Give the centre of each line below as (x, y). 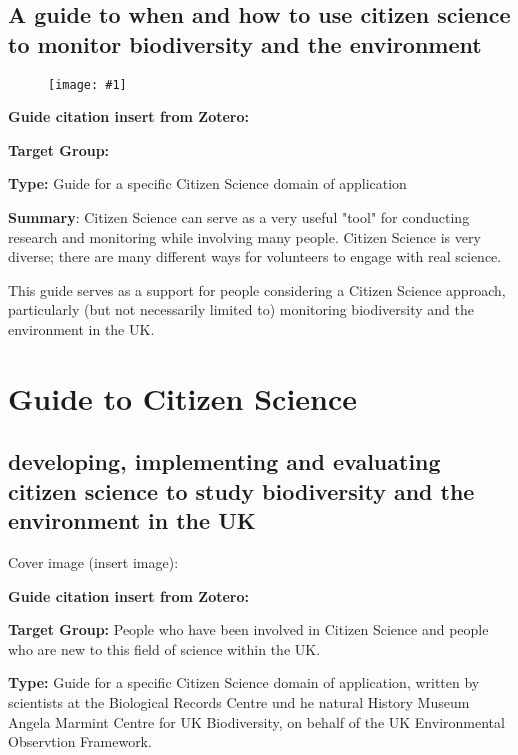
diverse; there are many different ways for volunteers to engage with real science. (255, 256)
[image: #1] (87, 84)
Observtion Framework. (80, 741)
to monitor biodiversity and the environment (245, 43)
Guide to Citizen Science (183, 397)
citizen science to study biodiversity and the (241, 490)
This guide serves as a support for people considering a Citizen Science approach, (257, 289)
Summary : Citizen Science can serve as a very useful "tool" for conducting (239, 217)
